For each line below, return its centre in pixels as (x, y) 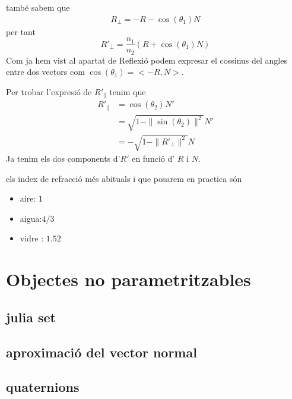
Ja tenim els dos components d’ (63, 158)
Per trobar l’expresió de (49, 91)
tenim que (128, 91)
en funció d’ (153, 158)
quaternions (43, 387)
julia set (31, 317)
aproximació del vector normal (101, 352)
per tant (21, 31)
